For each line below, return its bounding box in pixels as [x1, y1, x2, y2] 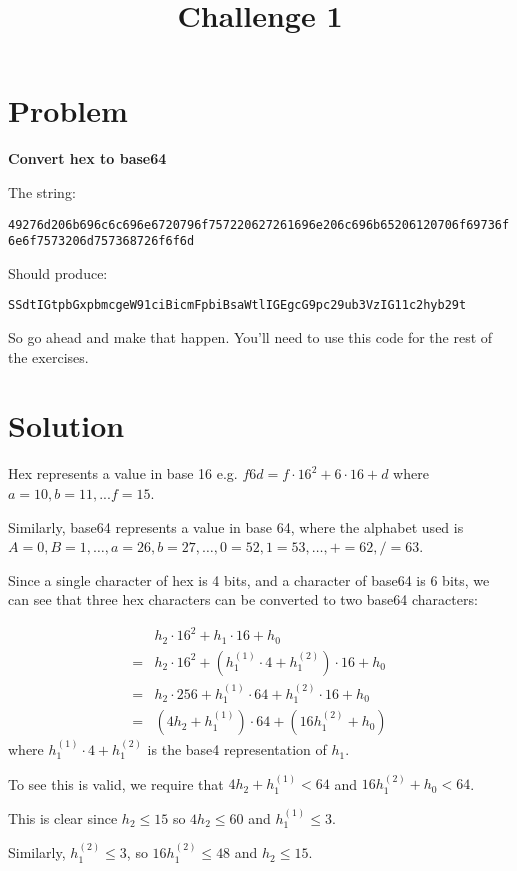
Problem [8, 90, 128, 131]
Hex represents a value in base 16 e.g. [8, 463, 238, 484]
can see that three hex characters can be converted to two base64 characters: [8, 589, 478, 610]
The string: [8, 181, 76, 202]
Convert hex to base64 [8, 148, 167, 169]
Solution [8, 405, 125, 446]
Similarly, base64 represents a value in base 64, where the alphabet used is [8, 516, 464, 537]
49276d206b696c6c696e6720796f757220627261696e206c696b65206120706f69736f [8, 217, 510, 232]
